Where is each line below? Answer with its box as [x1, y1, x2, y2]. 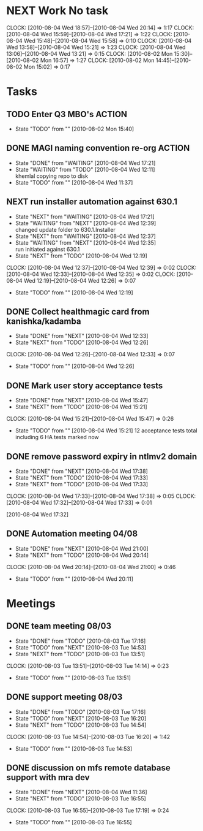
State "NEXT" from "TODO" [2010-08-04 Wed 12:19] [15, 252, 148, 259]
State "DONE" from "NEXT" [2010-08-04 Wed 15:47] [15, 397, 149, 404]
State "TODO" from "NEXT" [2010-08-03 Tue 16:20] [15, 714, 147, 722]
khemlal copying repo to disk [15, 172, 89, 180]
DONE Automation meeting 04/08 [6, 529, 138, 539]
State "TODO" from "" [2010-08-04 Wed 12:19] [15, 289, 133, 296]
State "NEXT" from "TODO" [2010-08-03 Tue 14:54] [15, 721, 147, 729]
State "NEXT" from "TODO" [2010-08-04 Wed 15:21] [15, 403, 148, 411]
